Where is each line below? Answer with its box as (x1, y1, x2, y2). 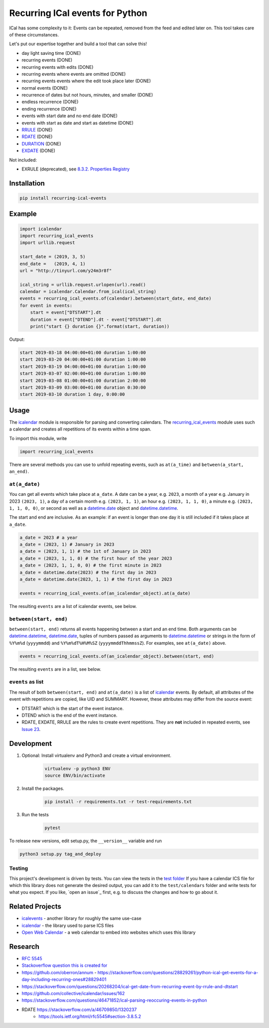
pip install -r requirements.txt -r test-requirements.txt (44, 799, 192, 805)
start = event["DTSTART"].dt (30, 309, 102, 315)
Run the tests (21, 812, 49, 817)
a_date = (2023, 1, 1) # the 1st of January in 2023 (19, 549, 151, 554)
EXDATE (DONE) (21, 147, 56, 154)
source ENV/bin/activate (44, 773, 106, 778)
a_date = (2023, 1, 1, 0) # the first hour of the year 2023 (19, 556, 172, 561)
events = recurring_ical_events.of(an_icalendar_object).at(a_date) (19, 590, 191, 596)
